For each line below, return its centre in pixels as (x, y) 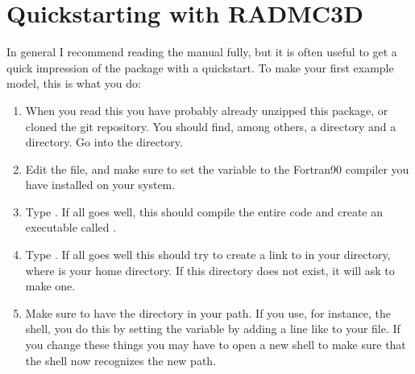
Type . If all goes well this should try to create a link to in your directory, (208, 255)
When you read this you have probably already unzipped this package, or (207, 110)
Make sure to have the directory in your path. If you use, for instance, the (208, 312)
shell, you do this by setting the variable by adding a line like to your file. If (213, 329)
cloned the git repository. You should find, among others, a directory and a (211, 126)
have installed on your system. (100, 185)
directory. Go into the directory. (104, 142)
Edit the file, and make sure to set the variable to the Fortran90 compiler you (217, 169)
